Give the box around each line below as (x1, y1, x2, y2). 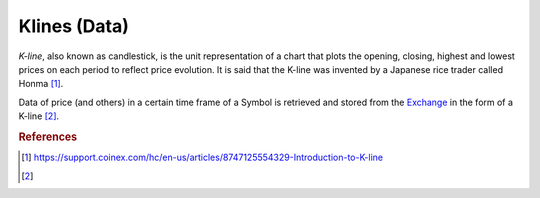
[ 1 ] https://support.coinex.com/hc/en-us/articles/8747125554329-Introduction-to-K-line (21, 151, 384, 164)
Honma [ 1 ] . (18, 78, 64, 90)
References (18, 130, 78, 144)
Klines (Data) (18, 15, 129, 37)
